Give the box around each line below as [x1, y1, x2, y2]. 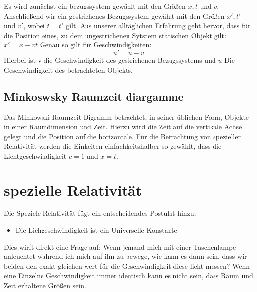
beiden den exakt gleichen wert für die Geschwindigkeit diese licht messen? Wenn [4, 260, 250, 271]
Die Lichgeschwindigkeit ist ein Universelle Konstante [15, 225, 177, 235]
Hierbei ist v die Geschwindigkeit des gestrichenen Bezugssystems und [4, 54, 216, 65]
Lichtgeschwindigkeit [4, 150, 67, 161]
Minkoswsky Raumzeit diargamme [4, 88, 184, 104]
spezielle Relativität [4, 179, 142, 200]
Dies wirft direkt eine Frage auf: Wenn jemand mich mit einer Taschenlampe [4, 241, 236, 251]
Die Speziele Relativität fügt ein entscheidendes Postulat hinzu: [4, 208, 196, 218]
